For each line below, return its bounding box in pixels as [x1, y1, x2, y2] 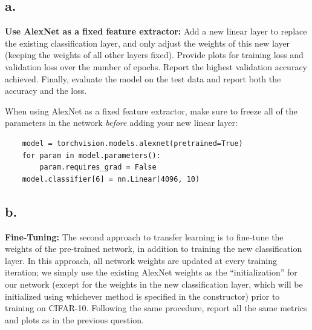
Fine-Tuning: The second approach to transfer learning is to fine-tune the [5, 230, 284, 243]
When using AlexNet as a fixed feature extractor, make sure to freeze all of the [5, 104, 297, 117]
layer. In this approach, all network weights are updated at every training [5, 254, 277, 266]
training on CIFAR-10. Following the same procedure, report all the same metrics [5, 302, 307, 314]
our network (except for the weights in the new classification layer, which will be [5, 277, 303, 290]
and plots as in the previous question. [5, 313, 144, 326]
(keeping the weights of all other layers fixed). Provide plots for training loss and [5, 48, 304, 61]
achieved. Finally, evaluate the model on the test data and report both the [5, 72, 281, 85]
